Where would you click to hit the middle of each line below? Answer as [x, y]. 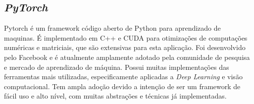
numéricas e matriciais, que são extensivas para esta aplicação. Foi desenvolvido [125, 47]
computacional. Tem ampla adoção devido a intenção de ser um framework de [122, 86]
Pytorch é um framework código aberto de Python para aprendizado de [112, 28]
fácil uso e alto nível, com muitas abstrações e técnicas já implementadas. [115, 96]
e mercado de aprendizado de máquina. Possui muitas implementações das [117, 67]
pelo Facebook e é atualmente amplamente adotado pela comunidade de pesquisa [127, 57]
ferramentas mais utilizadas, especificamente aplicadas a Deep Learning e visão [123, 77]
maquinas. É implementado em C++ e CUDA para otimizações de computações [126, 37]
